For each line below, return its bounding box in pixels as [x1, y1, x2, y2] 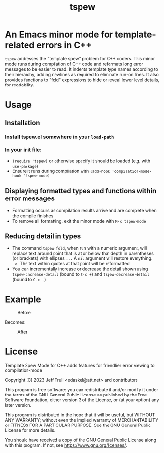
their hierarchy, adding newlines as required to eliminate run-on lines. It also [5, 71, 159, 77]
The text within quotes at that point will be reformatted [19, 261, 130, 267]
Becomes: [5, 319, 26, 325]
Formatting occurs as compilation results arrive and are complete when [12, 207, 157, 213]
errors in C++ [36, 40, 92, 51]
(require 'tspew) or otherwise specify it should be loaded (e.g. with [12, 158, 151, 164]
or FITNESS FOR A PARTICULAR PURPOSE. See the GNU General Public [5, 422, 151, 428]
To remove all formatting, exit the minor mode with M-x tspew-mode [12, 218, 146, 224]
